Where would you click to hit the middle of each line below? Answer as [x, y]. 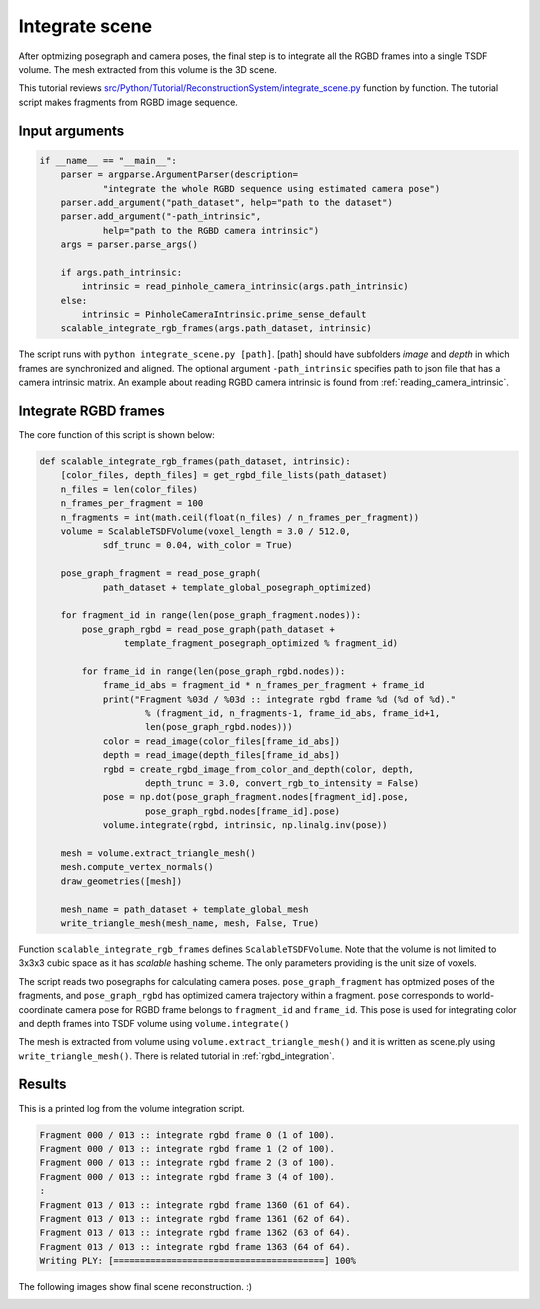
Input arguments [71, 130]
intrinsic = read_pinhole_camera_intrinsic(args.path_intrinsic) [245, 286]
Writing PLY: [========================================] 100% [198, 1261]
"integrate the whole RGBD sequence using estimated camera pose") [271, 188]
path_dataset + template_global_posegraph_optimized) [237, 587]
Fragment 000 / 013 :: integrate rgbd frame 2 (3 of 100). [187, 1163]
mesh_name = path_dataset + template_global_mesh [184, 909]
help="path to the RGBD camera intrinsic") [211, 230]
